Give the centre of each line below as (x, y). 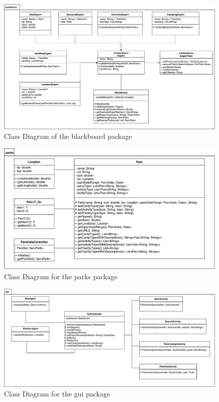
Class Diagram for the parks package (61, 276)
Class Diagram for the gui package (57, 394)
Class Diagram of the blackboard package (68, 136)
